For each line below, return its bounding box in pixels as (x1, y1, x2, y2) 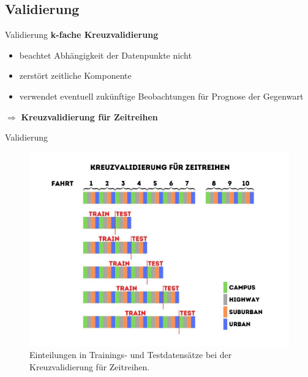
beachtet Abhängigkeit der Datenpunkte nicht (19, 48, 192, 61)
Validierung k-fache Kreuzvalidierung (5, 28, 159, 41)
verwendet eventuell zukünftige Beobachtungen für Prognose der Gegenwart (19, 89, 304, 102)
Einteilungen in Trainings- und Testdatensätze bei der (29, 348, 232, 361)
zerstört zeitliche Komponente (19, 69, 132, 82)
